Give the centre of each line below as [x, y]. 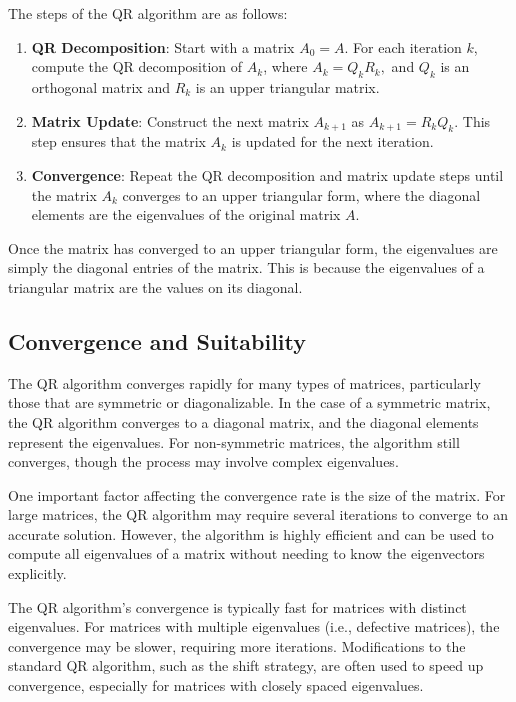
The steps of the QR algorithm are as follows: [148, 13]
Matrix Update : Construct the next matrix [170, 120]
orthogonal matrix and [100, 86]
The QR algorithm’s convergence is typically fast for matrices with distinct [237, 606]
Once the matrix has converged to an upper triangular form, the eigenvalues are [253, 247]
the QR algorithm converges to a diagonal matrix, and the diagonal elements [243, 421]
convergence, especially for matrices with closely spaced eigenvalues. [216, 685]
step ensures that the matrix [118, 141]
